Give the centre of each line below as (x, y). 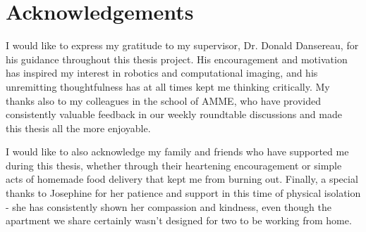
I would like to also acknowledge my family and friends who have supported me (177, 152)
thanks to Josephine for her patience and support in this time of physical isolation (183, 193)
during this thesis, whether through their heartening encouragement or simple (174, 165)
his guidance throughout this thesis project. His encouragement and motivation (177, 59)
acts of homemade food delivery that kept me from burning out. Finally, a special (182, 179)
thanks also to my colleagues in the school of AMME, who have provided (163, 100)
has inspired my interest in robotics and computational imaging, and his (162, 73)
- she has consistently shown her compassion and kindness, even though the (169, 206)
